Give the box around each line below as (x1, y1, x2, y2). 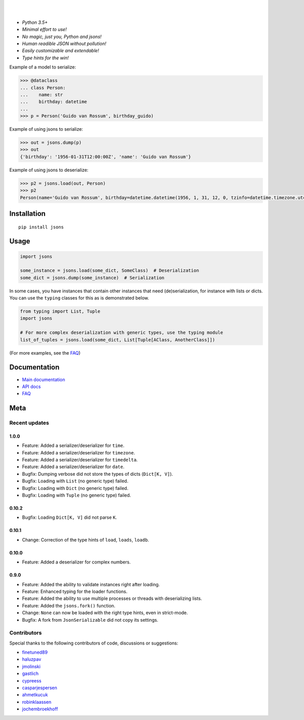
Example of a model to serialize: (9, 64, 76, 70)
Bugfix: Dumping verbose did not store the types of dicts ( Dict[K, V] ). (22, 471, 173, 477)
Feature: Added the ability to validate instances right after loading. (22, 581, 160, 587)
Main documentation (22, 376, 65, 383)
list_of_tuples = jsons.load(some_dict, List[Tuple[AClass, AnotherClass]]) (20, 337, 215, 343)
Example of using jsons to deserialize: (9, 167, 89, 173)
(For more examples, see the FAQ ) (9, 350, 81, 356)
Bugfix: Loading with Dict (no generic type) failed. (22, 485, 129, 491)
